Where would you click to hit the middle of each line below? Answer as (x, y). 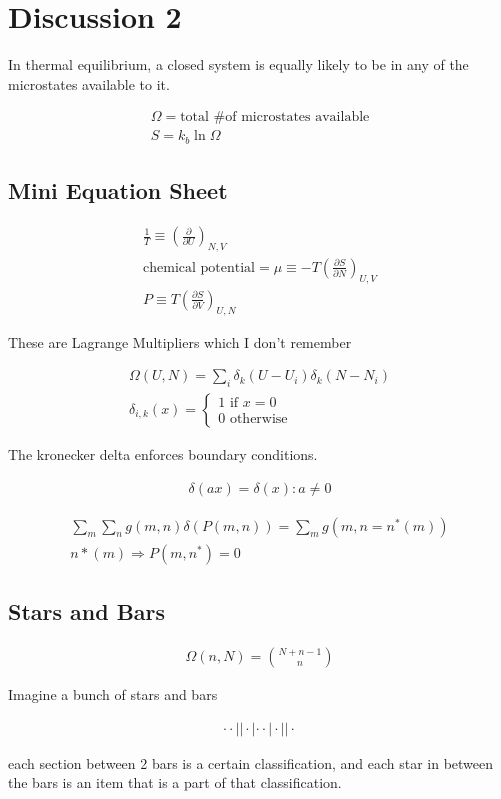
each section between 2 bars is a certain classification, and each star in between (251, 762)
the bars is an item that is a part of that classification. (175, 782)
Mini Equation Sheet (118, 190)
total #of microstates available (275, 117)
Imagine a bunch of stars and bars (113, 693)
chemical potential (199, 267)
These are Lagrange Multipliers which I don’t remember (180, 341)
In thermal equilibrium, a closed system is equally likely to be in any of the (238, 64)
